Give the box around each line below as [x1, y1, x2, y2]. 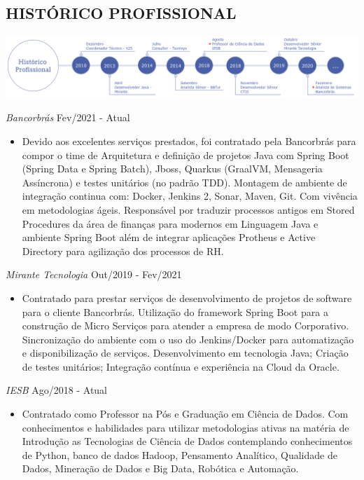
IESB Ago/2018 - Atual [6, 383, 108, 397]
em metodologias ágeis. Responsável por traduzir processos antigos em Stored [22, 202, 355, 217]
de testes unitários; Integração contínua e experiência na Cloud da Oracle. [22, 359, 339, 373]
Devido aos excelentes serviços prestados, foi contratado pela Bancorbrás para [22, 133, 356, 148]
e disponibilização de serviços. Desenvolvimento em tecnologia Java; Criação [22, 345, 349, 360]
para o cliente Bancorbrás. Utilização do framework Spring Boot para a [22, 304, 328, 319]
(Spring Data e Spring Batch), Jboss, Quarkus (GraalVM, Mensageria [22, 161, 323, 176]
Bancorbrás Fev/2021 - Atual [6, 110, 130, 125]
